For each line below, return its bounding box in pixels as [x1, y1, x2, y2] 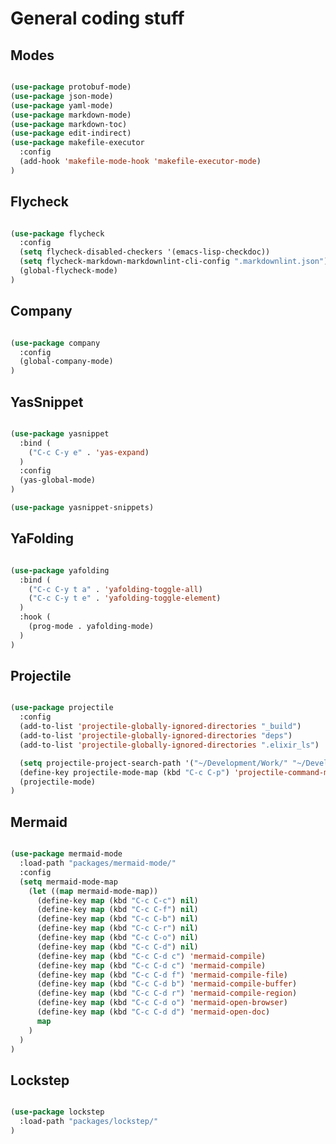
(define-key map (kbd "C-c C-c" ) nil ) [36, 895, 199, 906]
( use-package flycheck [10, 228, 105, 239]
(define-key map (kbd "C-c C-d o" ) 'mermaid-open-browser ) [36, 998, 288, 1008]
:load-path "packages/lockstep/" [19, 1117, 159, 1127]
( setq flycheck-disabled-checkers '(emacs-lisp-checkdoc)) [19, 247, 271, 257]
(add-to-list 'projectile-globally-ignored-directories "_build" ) [19, 722, 302, 732]
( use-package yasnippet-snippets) [10, 503, 155, 513]
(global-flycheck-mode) [19, 266, 118, 276]
